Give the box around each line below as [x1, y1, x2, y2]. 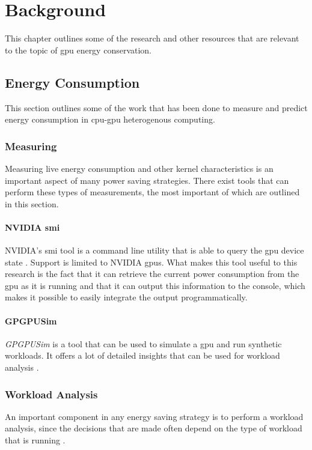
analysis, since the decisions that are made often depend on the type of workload [5, 422, 302, 434]
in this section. [5, 197, 59, 210]
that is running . [5, 434, 66, 446]
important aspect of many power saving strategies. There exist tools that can [5, 174, 289, 186]
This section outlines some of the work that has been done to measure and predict [5, 101, 308, 114]
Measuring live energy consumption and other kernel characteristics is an [5, 162, 274, 174]
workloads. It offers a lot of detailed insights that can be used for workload [5, 349, 280, 362]
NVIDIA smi [5, 220, 60, 233]
